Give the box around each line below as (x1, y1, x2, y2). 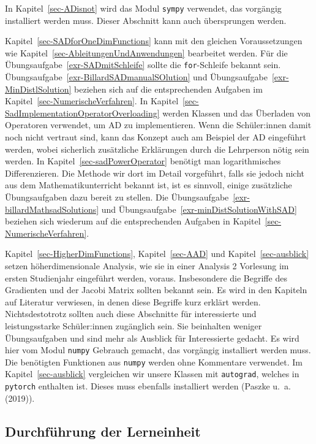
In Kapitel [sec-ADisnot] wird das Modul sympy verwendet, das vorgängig (5, 2, 282, 14)
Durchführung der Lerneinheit (5, 421, 201, 440)
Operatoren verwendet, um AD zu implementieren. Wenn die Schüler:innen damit (5, 118, 312, 131)
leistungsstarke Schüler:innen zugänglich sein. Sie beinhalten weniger (5, 319, 262, 332)
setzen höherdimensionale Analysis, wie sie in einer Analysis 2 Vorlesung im (5, 259, 289, 272)
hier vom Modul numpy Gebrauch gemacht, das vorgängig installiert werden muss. (5, 343, 311, 356)
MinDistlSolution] (5, 82, 72, 95)
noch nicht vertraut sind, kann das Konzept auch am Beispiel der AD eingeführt (5, 131, 306, 144)
